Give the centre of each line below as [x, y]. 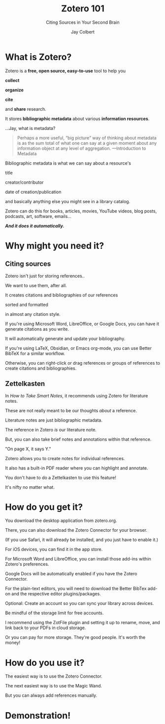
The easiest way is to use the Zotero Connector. [54, 676]
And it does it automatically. [35, 226]
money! [13, 642]
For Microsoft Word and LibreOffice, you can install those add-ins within [78, 559]
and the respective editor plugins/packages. [56, 594]
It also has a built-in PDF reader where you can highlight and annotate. [77, 468]
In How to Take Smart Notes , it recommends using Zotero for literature [77, 395]
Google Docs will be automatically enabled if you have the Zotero [71, 574]
